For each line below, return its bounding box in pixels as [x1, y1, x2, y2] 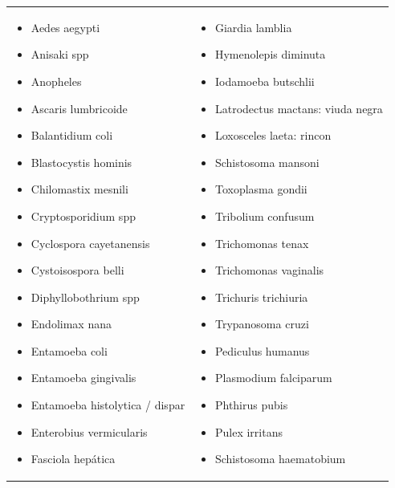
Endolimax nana [31, 315, 112, 332]
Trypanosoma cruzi [214, 315, 309, 332]
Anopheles [31, 72, 82, 89]
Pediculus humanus [214, 342, 310, 359]
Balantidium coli [31, 127, 113, 144]
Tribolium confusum [214, 207, 315, 224]
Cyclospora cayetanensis [31, 234, 150, 251]
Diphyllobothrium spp [31, 288, 140, 305]
